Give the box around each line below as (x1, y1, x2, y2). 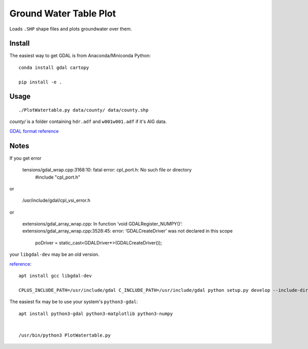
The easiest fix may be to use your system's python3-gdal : (9, 299, 138, 305)
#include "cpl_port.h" (35, 174, 81, 180)
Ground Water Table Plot (9, 8, 117, 19)
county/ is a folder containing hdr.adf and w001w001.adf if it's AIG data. (9, 118, 167, 125)
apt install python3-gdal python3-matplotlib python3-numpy (18, 310, 173, 317)
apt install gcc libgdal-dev (18, 273, 92, 279)
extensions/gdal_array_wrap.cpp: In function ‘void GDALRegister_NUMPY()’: (22, 221, 183, 227)
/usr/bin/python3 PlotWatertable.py (18, 332, 111, 338)
